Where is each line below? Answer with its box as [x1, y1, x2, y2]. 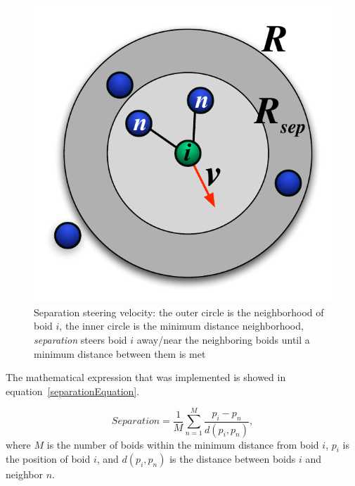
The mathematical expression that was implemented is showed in [6, 370, 286, 385]
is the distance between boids [169, 451, 296, 466]
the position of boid [6, 451, 91, 466]
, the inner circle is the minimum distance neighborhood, [59, 318, 304, 333]
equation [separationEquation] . [6, 383, 140, 398]
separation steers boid [34, 332, 127, 347]
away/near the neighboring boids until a [136, 332, 310, 347]
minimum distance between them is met [34, 346, 206, 361]
